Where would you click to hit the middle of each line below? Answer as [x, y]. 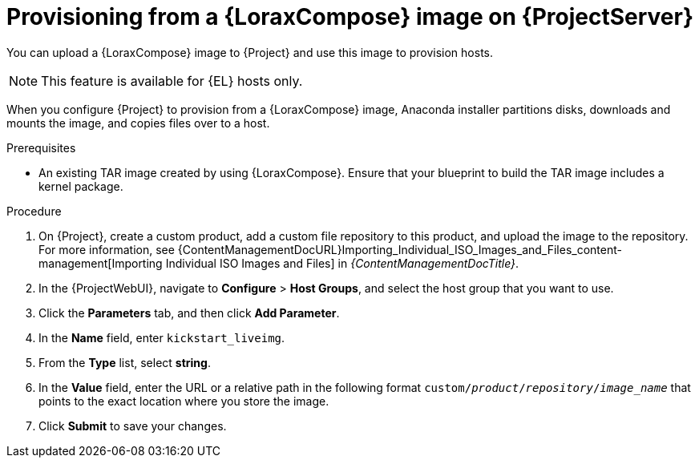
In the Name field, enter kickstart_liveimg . [162, 337]
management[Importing [101, 263]
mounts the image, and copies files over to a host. [138, 123]
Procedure [34, 211]
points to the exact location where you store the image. [184, 401]
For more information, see [107, 249]
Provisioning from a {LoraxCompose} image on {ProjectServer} [350, 17]
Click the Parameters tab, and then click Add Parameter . [189, 313]
